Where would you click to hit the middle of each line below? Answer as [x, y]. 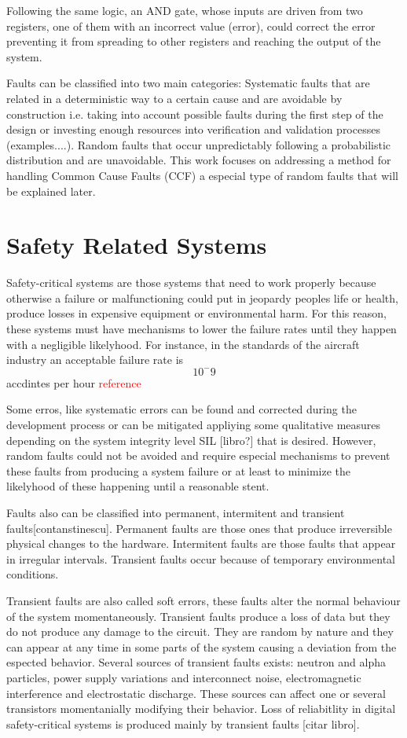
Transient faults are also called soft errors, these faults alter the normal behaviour [203, 600]
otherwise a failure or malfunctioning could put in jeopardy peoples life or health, [202, 297]
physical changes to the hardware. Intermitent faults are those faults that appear [201, 543]
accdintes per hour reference [74, 382]
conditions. [33, 574]
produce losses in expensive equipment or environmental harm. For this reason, [196, 313]
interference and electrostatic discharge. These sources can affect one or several [196, 693]
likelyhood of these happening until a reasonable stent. [138, 486]
